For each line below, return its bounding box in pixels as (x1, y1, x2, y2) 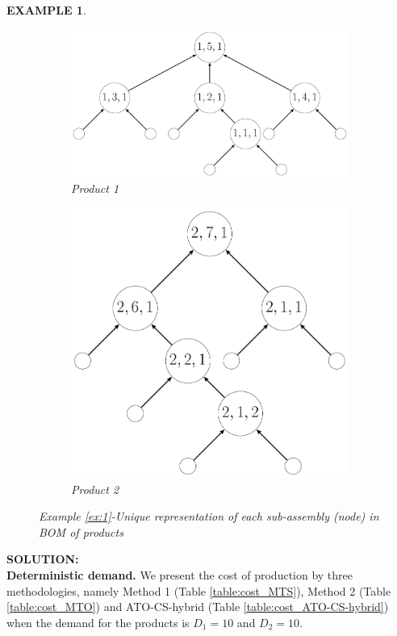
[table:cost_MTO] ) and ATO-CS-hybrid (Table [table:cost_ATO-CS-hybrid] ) (6, 598, 389, 615)
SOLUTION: (6, 550, 79, 567)
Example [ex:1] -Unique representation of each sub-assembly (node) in (39, 508, 379, 525)
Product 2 (71, 480, 119, 497)
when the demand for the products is (6, 613, 190, 630)
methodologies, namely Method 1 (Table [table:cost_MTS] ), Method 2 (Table (6, 582, 391, 599)
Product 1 (71, 180, 119, 197)
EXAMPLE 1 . (6, 2, 86, 18)
